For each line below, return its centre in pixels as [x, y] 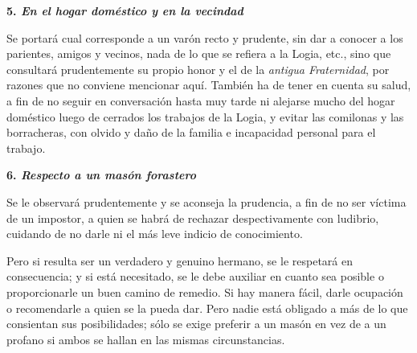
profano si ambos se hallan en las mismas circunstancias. [146, 339]
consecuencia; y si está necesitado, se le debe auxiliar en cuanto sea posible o [195, 276]
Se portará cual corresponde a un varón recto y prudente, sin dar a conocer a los [205, 37]
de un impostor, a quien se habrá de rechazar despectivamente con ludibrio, [193, 218]
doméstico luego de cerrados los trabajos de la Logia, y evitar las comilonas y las [205, 116]
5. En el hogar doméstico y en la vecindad [125, 10]
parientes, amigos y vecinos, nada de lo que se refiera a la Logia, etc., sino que [199, 53]
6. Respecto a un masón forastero [101, 175]
